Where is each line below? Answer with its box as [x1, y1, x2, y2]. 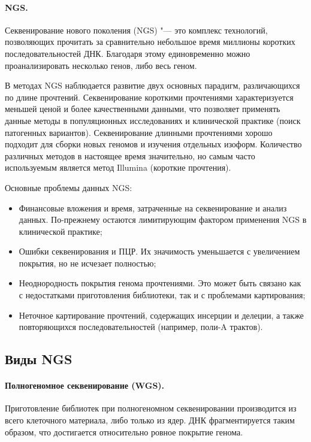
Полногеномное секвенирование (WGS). [5, 379, 165, 392]
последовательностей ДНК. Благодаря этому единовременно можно [5, 47, 250, 59]
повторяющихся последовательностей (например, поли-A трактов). [19, 320, 263, 333]
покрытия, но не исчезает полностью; [19, 256, 156, 269]
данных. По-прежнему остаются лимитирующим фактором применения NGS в [19, 213, 307, 226]
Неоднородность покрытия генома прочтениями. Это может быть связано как [19, 277, 301, 289]
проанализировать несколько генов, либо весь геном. [5, 59, 197, 71]
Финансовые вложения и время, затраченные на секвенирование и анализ [19, 201, 287, 214]
